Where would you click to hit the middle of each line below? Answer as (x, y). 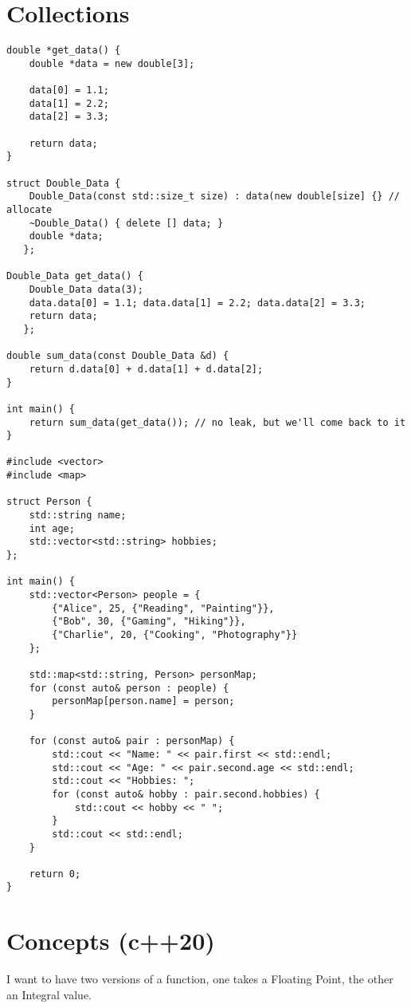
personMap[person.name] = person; (143, 701)
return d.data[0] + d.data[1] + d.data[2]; (146, 369)
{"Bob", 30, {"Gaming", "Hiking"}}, (149, 622)
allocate (29, 210)
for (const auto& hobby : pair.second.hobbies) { (186, 794)
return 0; (55, 874)
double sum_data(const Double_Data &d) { (118, 356)
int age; (52, 528)
